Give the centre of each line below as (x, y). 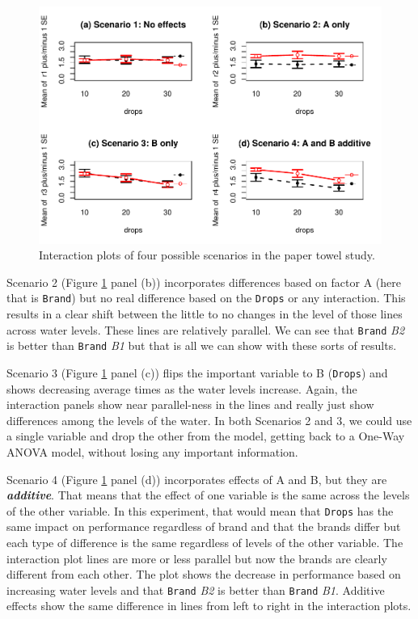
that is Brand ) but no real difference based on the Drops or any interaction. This (206, 298)
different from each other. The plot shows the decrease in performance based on (204, 574)
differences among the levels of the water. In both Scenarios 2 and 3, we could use (209, 420)
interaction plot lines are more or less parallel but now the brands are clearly (197, 558)
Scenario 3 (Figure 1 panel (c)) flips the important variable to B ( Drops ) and (197, 372)
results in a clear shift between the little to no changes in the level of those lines (205, 313)
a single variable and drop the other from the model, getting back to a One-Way (206, 436)
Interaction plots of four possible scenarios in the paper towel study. (207, 255)
